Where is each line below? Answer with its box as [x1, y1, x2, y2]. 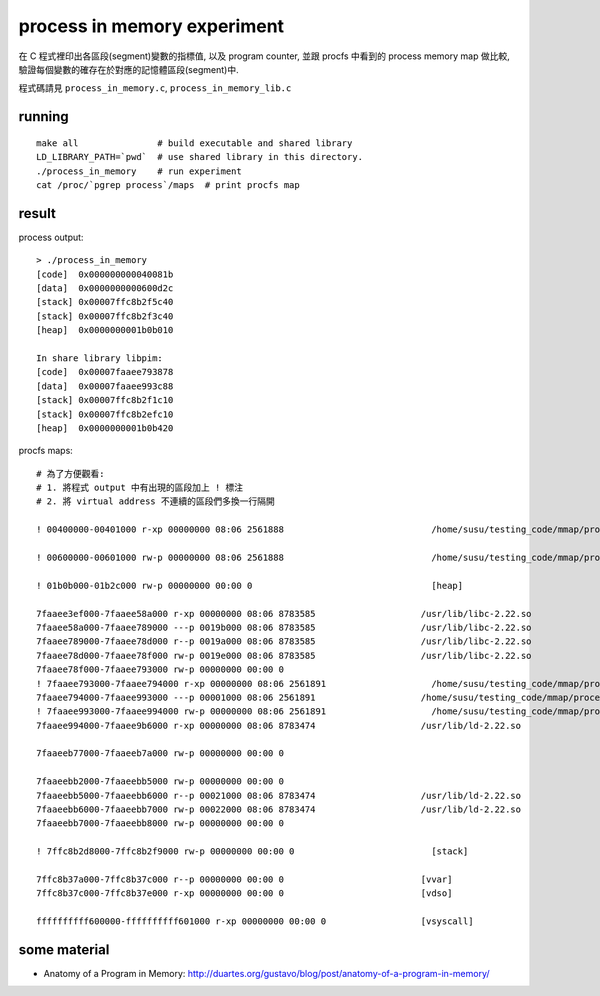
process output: [18, 231, 84, 243]
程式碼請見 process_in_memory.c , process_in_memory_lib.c [18, 82, 292, 94]
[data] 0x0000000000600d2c [36, 282, 174, 294]
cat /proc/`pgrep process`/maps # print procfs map [36, 179, 300, 190]
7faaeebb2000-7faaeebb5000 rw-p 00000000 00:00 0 [36, 776, 285, 787]
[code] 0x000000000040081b [36, 268, 174, 280]
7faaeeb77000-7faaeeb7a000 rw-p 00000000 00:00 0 [36, 748, 285, 759]
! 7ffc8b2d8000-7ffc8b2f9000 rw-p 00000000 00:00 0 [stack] [36, 846, 469, 857]
